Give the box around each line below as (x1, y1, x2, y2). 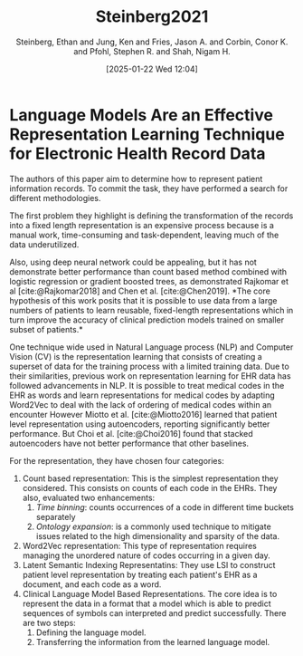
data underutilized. (9, 238, 80, 250)
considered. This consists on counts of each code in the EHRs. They (22, 482, 278, 493)
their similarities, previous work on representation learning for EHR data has (9, 370, 291, 381)
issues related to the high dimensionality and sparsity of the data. (35, 530, 280, 541)
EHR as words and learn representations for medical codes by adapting (9, 390, 275, 400)
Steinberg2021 (95, 6, 209, 27)
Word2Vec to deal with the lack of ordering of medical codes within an (9, 399, 272, 410)
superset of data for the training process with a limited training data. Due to (9, 361, 289, 371)
